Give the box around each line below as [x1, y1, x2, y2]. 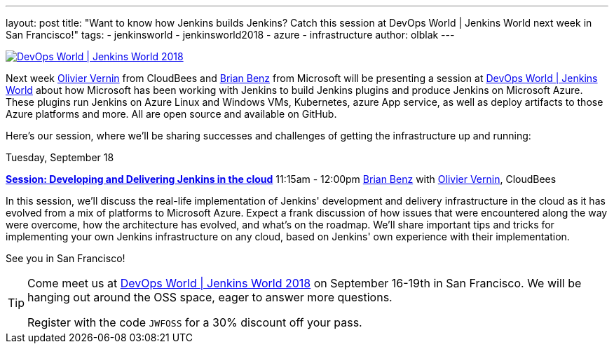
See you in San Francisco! [6, 252, 125, 264]
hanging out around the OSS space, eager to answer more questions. [27, 290, 393, 304]
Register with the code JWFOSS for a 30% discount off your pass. [27, 315, 362, 329]
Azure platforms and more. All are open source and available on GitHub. [6, 108, 337, 120]
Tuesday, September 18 [6, 151, 114, 163]
